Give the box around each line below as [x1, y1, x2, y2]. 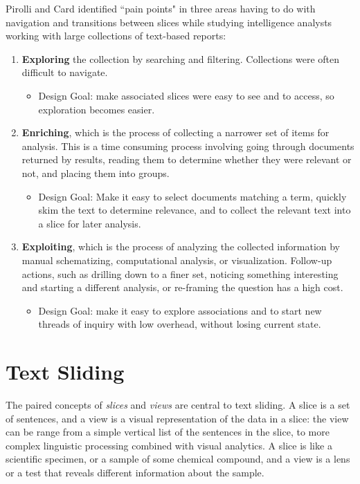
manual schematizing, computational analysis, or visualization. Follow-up [21, 252, 332, 267]
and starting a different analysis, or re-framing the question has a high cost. [21, 280, 343, 295]
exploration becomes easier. [38, 102, 155, 116]
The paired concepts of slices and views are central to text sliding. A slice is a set [6, 398, 350, 411]
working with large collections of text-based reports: [6, 28, 226, 43]
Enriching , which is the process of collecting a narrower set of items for [21, 125, 330, 140]
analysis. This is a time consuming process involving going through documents [21, 138, 354, 153]
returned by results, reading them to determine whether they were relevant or [21, 152, 352, 167]
